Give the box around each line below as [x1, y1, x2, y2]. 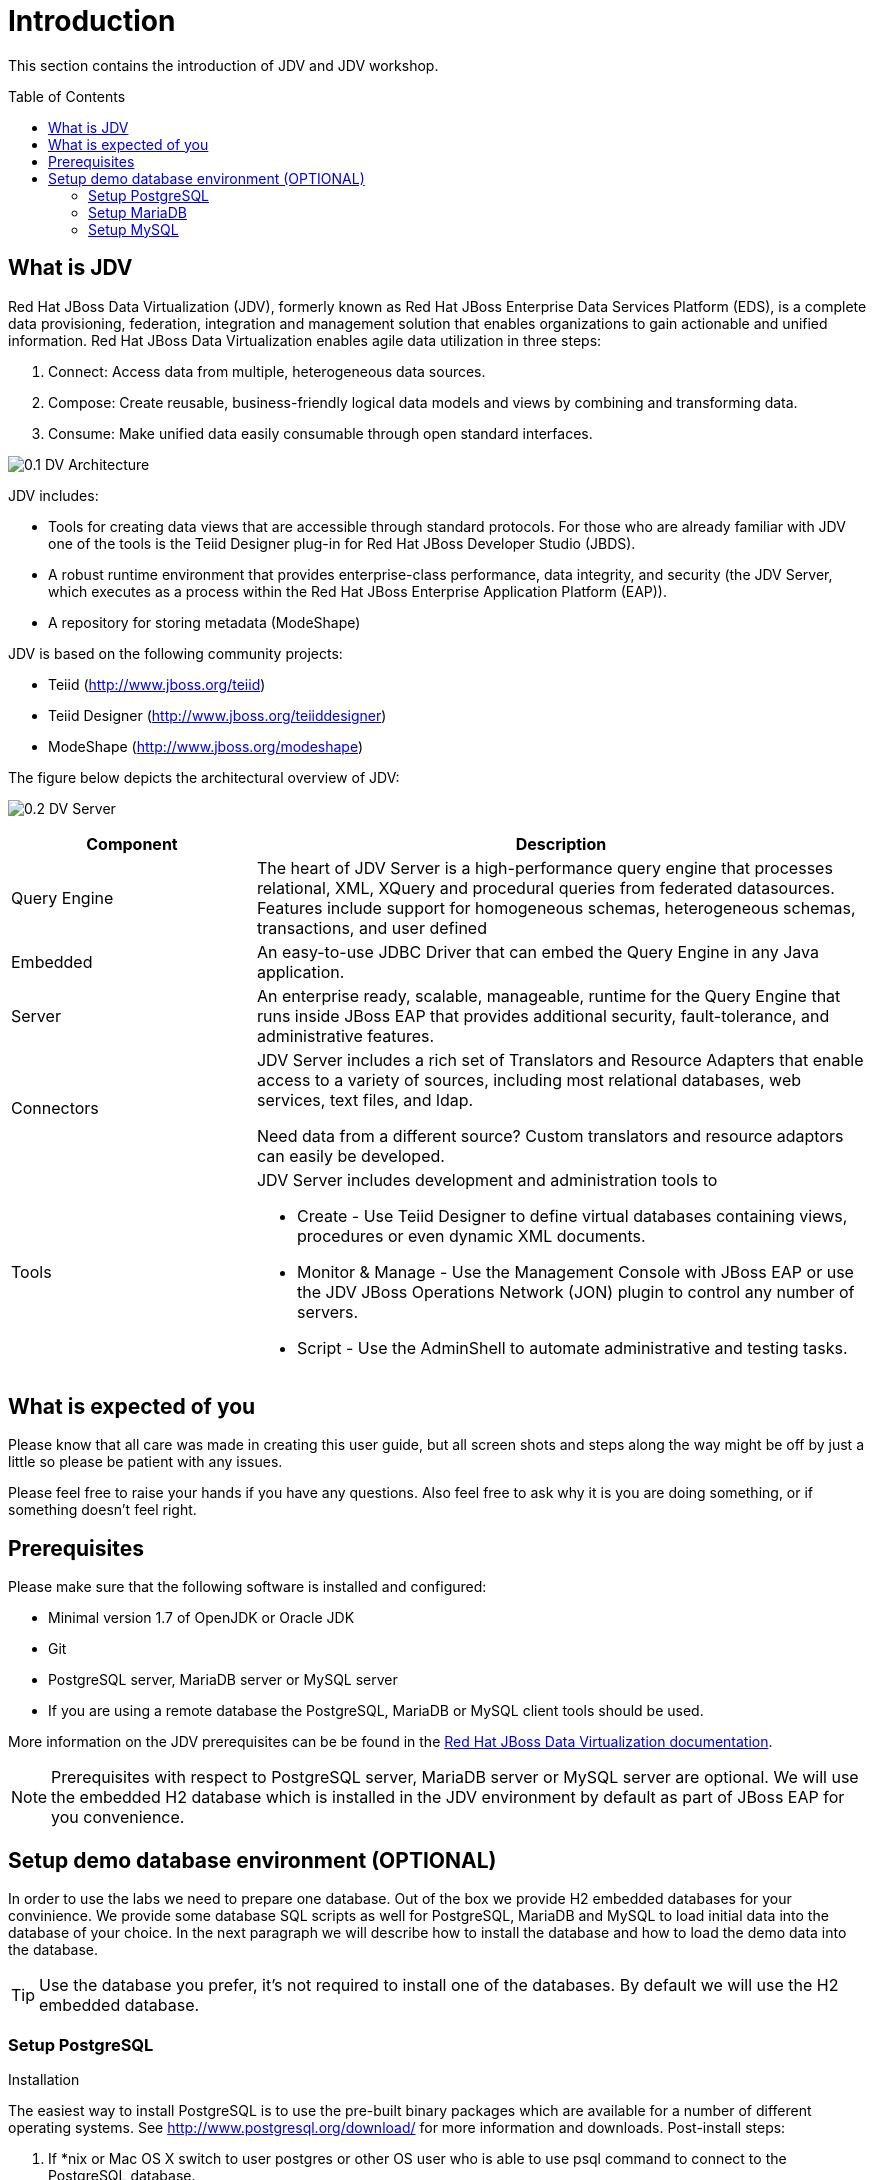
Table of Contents [8, 87, 126, 105]
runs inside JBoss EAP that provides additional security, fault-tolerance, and [256, 1005, 830, 1026]
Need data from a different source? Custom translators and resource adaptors [256, 1125, 844, 1146]
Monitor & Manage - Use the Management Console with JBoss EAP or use [296, 1261, 854, 1282]
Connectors [11, 1097, 99, 1118]
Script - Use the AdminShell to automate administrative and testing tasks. [296, 1337, 848, 1358]
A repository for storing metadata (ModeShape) [48, 613, 361, 631]
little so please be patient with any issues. [8, 1453, 283, 1471]
